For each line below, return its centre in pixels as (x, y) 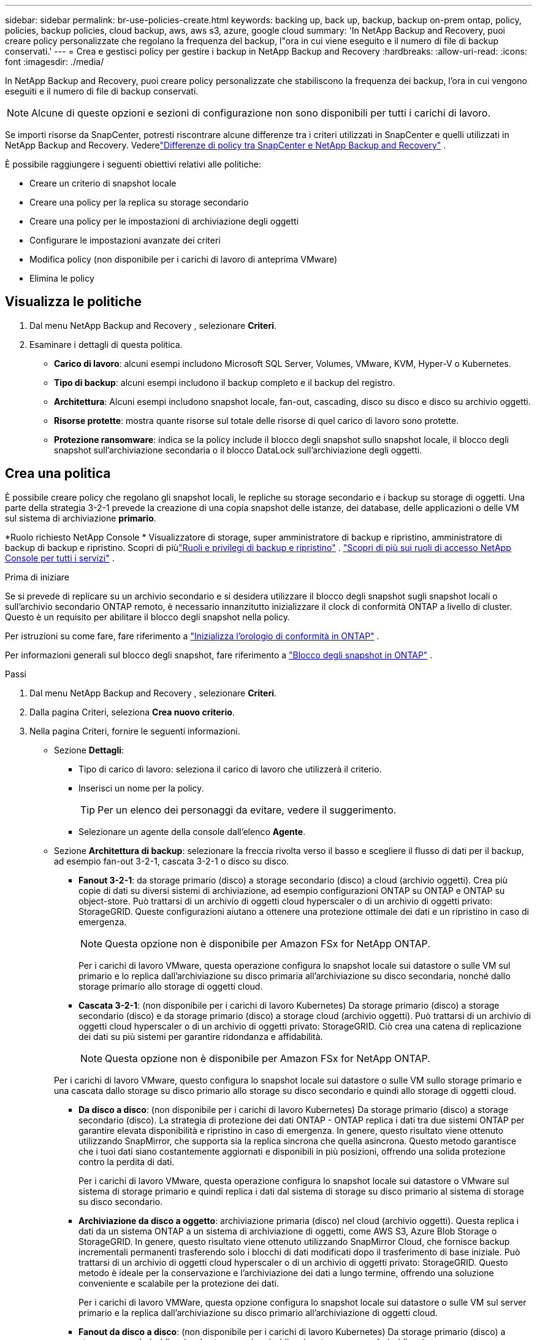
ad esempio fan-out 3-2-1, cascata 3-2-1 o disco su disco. (172, 861)
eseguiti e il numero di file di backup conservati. (102, 91)
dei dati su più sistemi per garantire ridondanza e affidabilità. (201, 1036)
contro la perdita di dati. (127, 1161)
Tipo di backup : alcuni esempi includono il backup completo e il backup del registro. (225, 382)
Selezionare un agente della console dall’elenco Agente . (192, 831)
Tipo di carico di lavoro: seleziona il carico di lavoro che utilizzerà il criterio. (230, 769)
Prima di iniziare (37, 577)
